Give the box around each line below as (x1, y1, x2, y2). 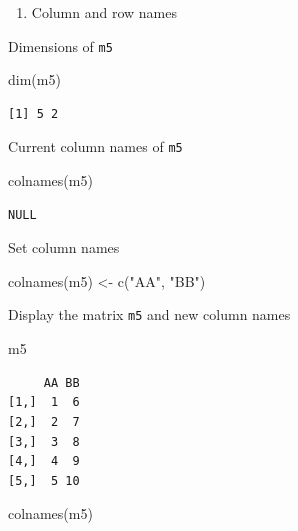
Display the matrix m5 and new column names (8, 304, 291, 325)
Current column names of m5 (8, 136, 183, 157)
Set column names (8, 237, 120, 258)
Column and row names (31, 2, 177, 22)
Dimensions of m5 (8, 35, 113, 56)
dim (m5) (8, 69, 61, 90)
